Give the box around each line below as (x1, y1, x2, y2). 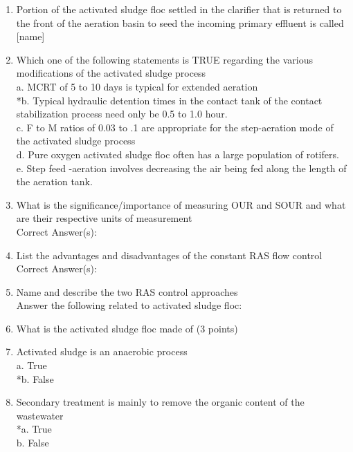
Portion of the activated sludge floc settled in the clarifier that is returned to (16, 2, 342, 16)
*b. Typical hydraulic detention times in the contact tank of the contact (16, 93, 323, 107)
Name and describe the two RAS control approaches (16, 284, 238, 299)
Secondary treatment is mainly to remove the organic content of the (16, 395, 305, 409)
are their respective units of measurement (16, 211, 192, 225)
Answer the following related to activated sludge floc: (16, 298, 242, 312)
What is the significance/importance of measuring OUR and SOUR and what (16, 197, 346, 211)
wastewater (16, 408, 64, 422)
